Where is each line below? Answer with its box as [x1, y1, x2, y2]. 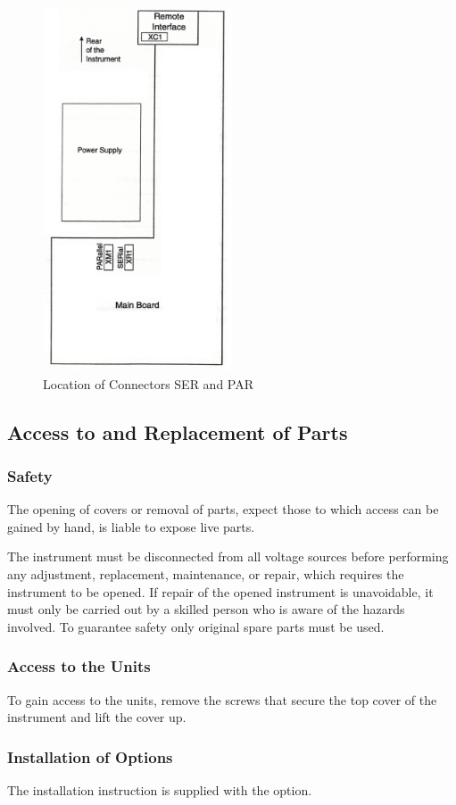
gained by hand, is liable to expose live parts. [7, 517, 255, 535]
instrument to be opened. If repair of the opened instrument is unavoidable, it [7, 582, 434, 601]
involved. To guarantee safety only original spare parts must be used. [7, 617, 385, 635]
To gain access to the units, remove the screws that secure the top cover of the [7, 690, 437, 709]
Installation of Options [7, 745, 173, 768]
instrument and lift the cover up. [7, 708, 187, 726]
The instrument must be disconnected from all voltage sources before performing [7, 547, 449, 566]
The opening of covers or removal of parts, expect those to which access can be [7, 500, 439, 519]
